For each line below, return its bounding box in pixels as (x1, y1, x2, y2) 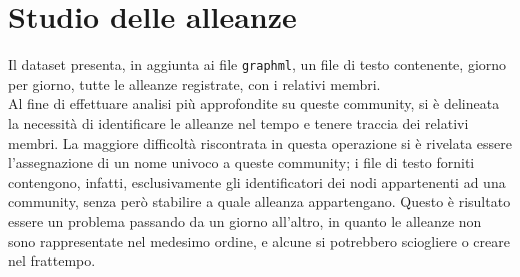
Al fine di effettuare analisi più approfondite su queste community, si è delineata (8, 93, 500, 114)
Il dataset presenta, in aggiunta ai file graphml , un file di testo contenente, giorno (8, 54, 507, 75)
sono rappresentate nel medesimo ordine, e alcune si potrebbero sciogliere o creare (8, 230, 510, 251)
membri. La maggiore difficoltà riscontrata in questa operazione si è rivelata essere (8, 132, 513, 153)
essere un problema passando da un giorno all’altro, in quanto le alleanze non (8, 210, 482, 231)
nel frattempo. (8, 250, 96, 271)
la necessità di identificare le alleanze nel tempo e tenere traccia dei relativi (8, 112, 469, 133)
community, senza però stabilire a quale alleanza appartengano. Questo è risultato (8, 191, 511, 212)
